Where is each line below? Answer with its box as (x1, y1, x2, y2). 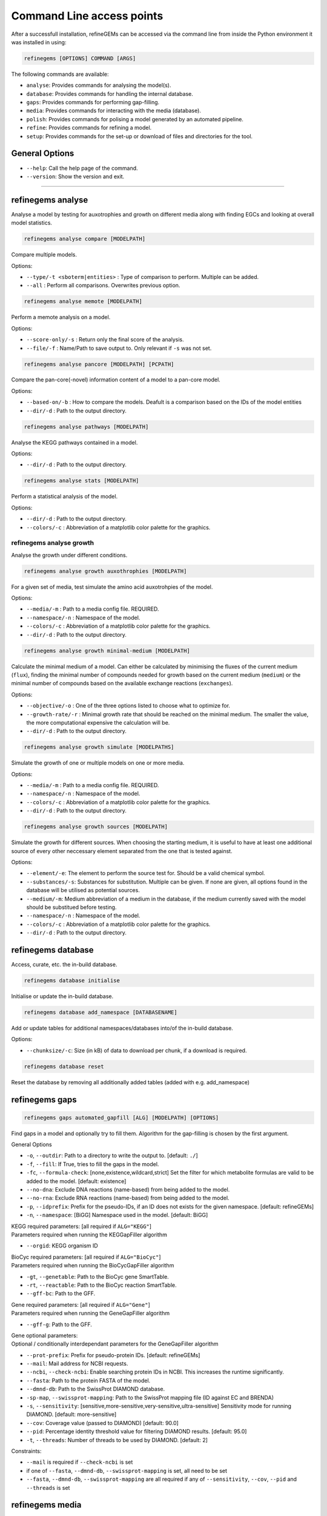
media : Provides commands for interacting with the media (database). (26, 107, 201, 115)
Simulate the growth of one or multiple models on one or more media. (11, 759, 185, 766)
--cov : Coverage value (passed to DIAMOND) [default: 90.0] (26, 1419, 179, 1426)
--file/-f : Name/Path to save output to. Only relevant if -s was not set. (26, 344, 212, 352)
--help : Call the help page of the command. (26, 164, 139, 172)
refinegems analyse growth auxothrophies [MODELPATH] (24, 568, 187, 574)
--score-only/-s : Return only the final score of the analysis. (26, 336, 184, 343)
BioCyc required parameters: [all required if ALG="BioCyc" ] (11, 1253, 161, 1261)
